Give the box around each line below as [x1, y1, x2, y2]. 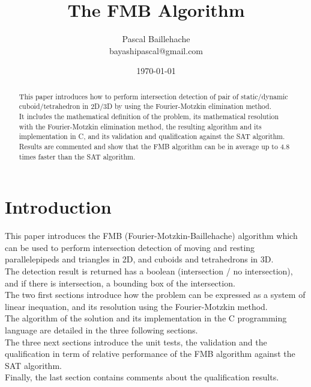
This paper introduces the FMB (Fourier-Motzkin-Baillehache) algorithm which [5, 229, 298, 242]
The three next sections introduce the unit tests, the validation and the [5, 335, 267, 348]
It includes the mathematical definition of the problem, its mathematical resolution [19, 111, 279, 122]
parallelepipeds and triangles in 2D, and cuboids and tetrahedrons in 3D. [5, 253, 274, 265]
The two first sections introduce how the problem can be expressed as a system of [5, 288, 306, 301]
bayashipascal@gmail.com [109, 44, 204, 57]
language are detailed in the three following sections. [5, 323, 198, 336]
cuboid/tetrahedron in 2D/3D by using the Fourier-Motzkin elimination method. [19, 101, 272, 111]
